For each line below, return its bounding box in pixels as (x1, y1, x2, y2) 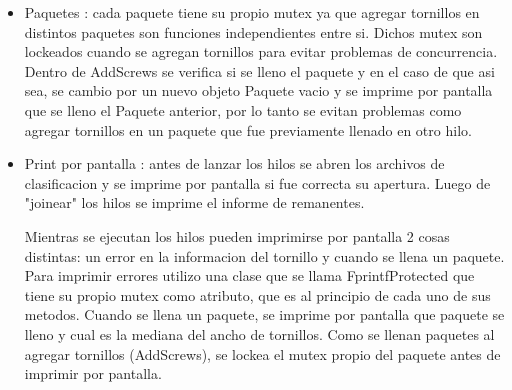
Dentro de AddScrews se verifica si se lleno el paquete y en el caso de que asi (24, 60, 495, 81)
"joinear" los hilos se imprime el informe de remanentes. (24, 192, 365, 213)
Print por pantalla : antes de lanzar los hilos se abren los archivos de (24, 153, 445, 174)
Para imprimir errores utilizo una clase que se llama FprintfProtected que (24, 265, 475, 286)
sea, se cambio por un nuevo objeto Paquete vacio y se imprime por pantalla (24, 80, 493, 101)
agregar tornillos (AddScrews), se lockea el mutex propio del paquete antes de (24, 343, 501, 364)
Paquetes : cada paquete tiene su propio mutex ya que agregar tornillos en (24, 2, 480, 22)
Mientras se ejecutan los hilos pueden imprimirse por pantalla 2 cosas (24, 225, 450, 246)
